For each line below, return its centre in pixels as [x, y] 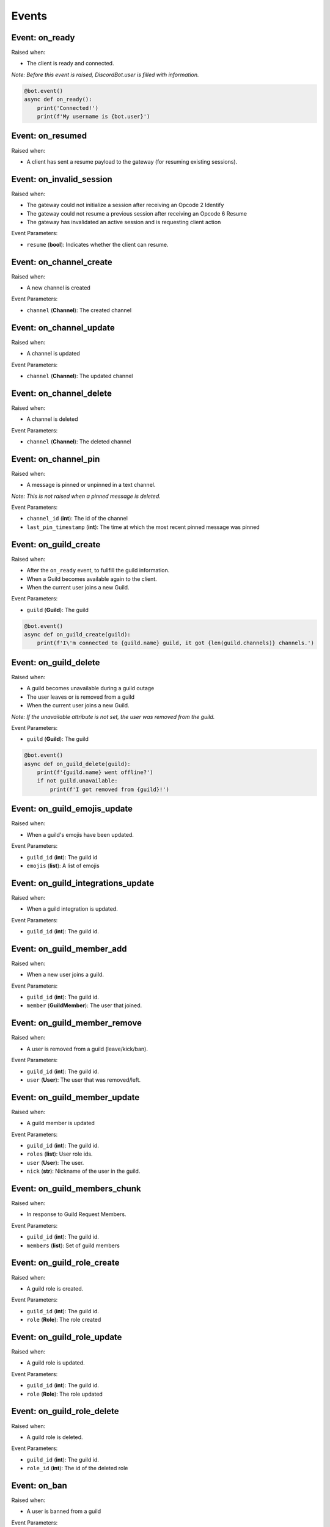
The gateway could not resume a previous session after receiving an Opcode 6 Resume [137, 213]
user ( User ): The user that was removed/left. [84, 1080]
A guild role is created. [55, 1288]
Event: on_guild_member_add [69, 949]
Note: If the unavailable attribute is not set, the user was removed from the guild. [113, 716]
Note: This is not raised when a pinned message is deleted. [86, 496]
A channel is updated [53, 354]
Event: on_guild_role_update [67, 1337]
